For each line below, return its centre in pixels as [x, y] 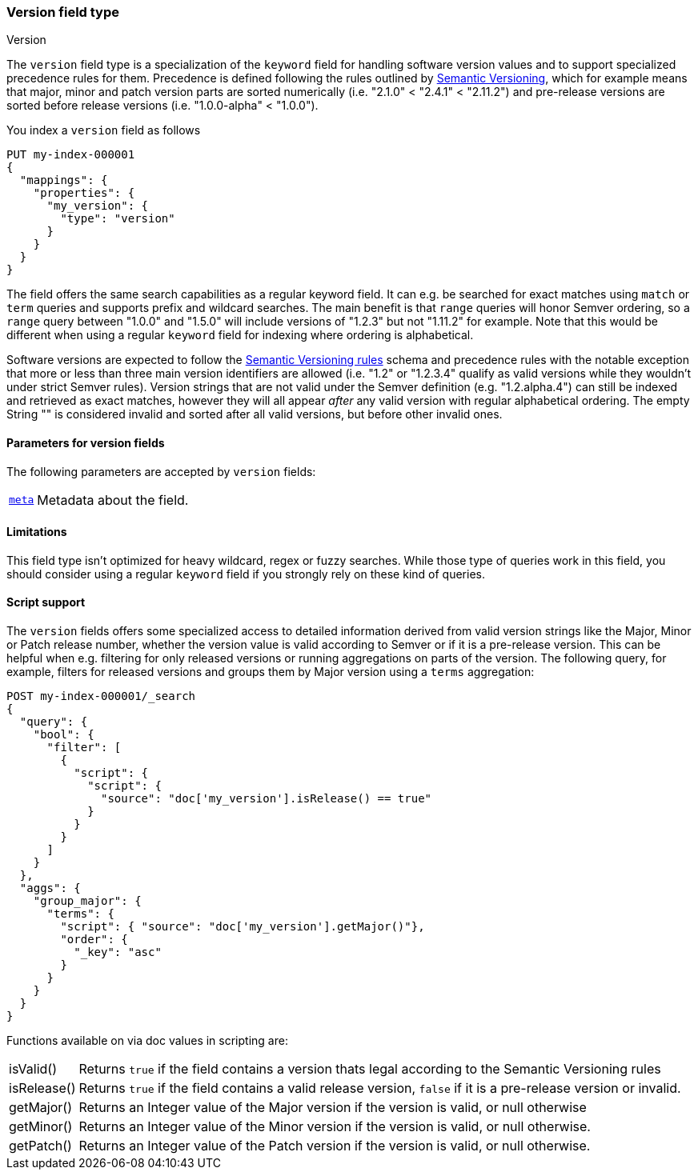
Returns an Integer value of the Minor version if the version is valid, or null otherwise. [335, 1127]
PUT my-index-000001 [71, 155]
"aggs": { [50, 888]
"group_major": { [87, 901]
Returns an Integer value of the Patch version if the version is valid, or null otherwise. [335, 1146]
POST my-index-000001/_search [101, 696]
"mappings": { [64, 180]
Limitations [37, 532]
